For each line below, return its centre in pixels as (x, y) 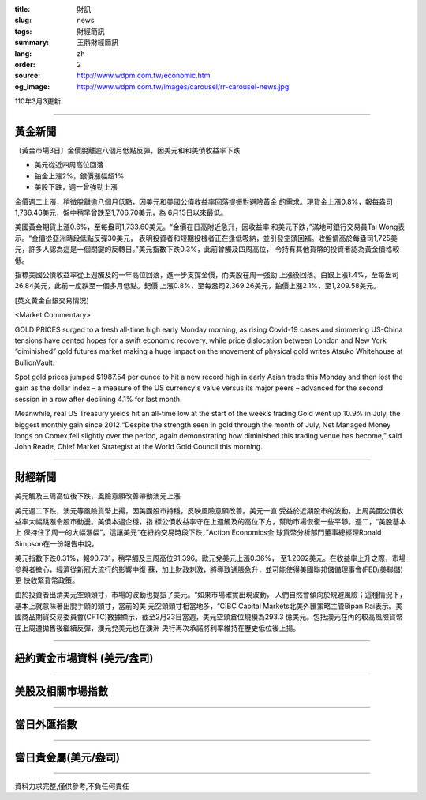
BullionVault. (35, 362)
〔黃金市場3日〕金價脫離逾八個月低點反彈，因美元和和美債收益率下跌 (127, 151)
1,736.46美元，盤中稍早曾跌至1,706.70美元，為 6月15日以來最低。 (121, 212)
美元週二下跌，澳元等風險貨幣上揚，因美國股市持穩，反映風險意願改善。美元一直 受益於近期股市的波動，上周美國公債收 (209, 510)
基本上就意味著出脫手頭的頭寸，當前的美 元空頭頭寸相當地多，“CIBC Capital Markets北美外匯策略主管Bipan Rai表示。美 (209, 606)
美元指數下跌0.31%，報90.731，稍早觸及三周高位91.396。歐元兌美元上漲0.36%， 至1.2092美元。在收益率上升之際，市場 (210, 558)
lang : (23, 53)
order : (25, 64)
